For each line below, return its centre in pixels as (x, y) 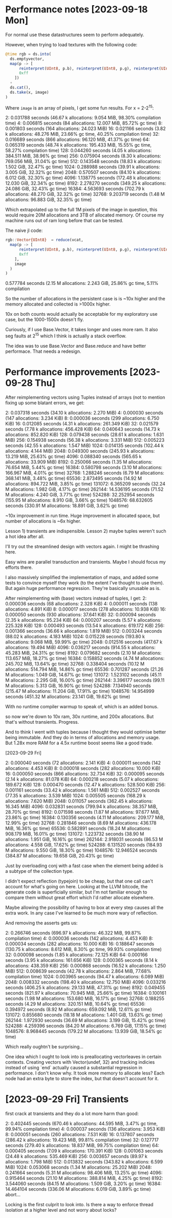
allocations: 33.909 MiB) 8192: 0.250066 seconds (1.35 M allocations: (79, 462)
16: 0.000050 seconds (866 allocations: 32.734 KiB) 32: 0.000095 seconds (85, 774)
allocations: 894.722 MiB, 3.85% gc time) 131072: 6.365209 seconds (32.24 (85, 483)
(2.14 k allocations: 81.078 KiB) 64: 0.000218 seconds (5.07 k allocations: (82, 779)
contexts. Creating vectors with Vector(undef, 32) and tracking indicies (80, 1062)
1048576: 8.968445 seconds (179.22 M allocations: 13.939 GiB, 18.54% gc (84, 1031)
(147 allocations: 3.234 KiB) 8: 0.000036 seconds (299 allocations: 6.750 (82, 418)
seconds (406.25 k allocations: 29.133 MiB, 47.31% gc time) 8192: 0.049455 (85, 987)
